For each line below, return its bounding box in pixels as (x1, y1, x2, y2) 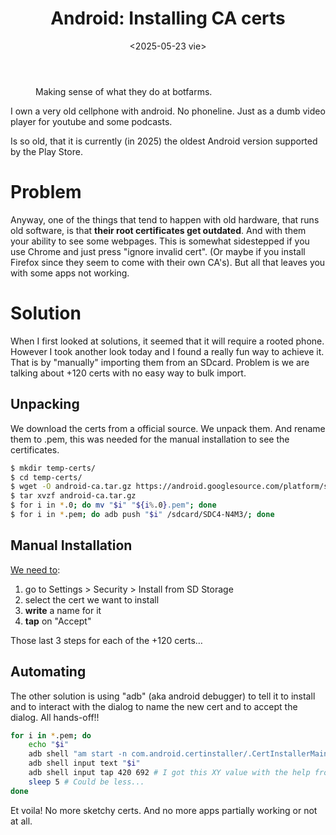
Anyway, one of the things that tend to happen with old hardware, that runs (10, 213, 320, 226)
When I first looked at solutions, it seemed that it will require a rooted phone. (10, 335, 325, 347)
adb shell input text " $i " (28, 758, 141, 769)
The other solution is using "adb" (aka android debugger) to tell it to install (10, 690, 316, 702)
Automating (10, 663, 87, 681)
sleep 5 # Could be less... (28, 777, 145, 787)
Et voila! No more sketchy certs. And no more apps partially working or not (10, 804, 318, 816)
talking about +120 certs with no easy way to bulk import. (10, 367, 247, 379)
